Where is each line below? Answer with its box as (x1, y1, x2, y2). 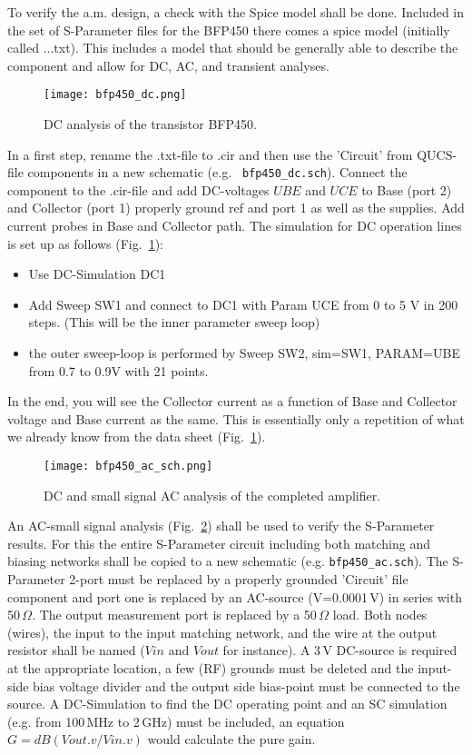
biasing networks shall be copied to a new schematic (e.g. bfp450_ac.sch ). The (7, 551, 448, 571)
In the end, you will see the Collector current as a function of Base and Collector (7, 392, 457, 411)
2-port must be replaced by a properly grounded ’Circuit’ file (69, 570, 408, 589)
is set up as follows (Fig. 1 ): (7, 233, 163, 253)
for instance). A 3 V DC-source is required (222, 641, 457, 660)
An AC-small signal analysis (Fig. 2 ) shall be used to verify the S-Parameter (7, 516, 435, 535)
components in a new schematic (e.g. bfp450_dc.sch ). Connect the (27, 163, 408, 182)
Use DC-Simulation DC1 (28, 264, 166, 283)
